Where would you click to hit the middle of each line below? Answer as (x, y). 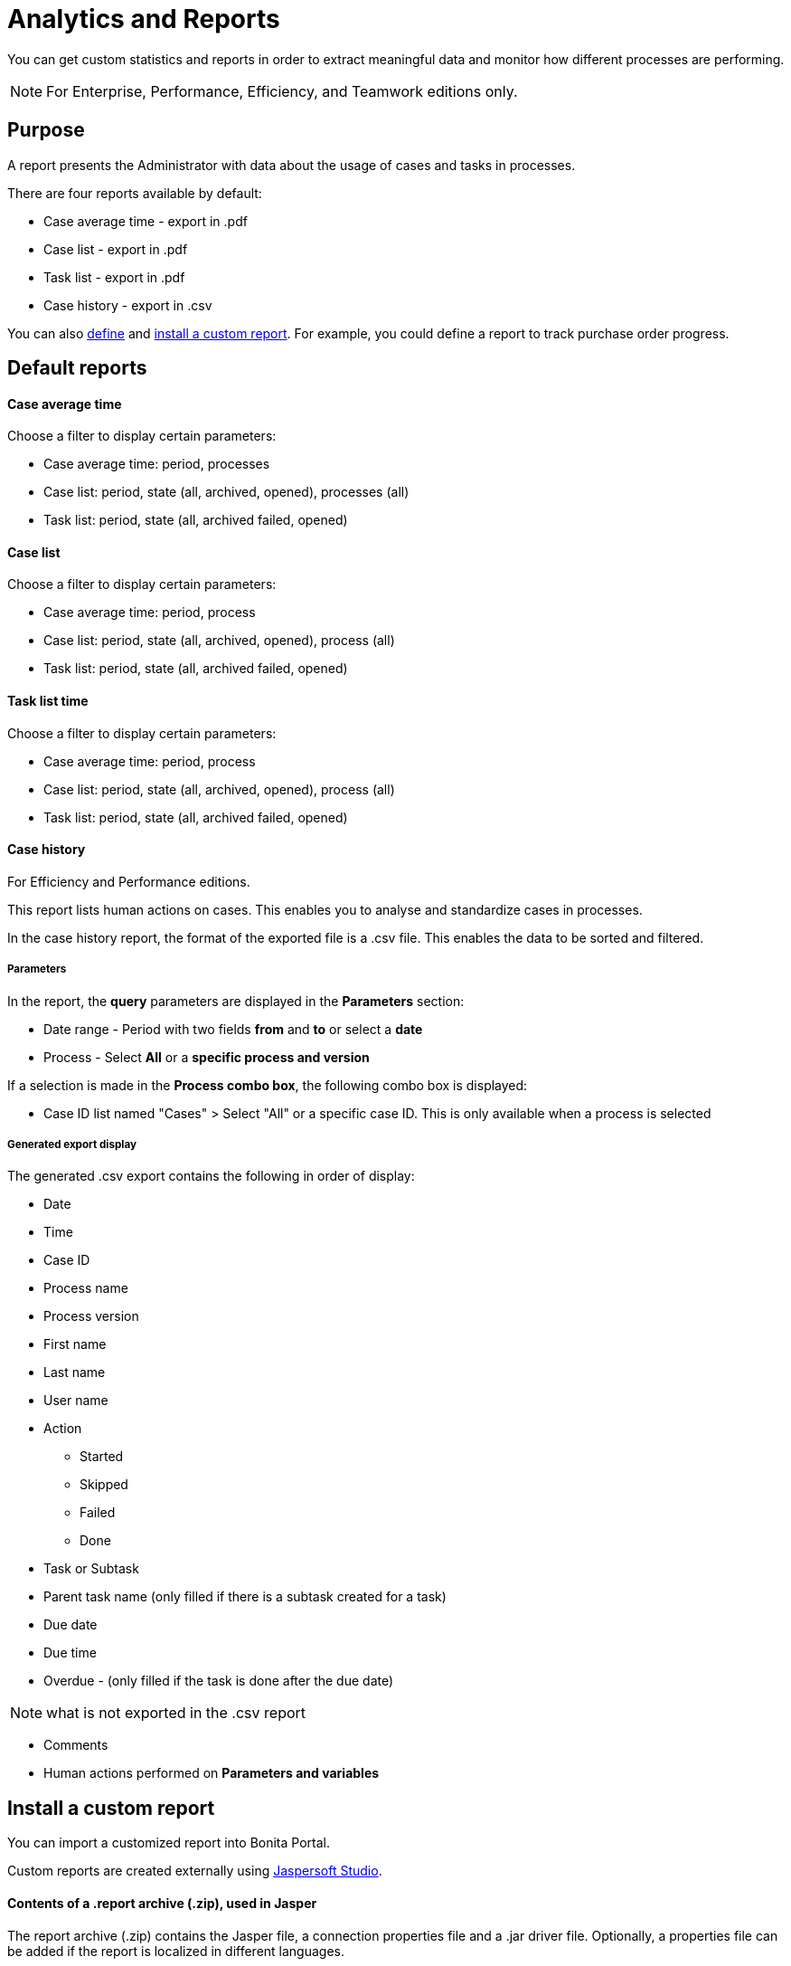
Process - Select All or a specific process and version (207, 1057)
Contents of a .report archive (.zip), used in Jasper (162, 1903)
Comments (76, 1745)
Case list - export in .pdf (116, 249)
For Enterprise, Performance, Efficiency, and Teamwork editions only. (282, 91)
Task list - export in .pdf (114, 277)
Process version (91, 1316)
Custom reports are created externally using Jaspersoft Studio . (195, 1871)
